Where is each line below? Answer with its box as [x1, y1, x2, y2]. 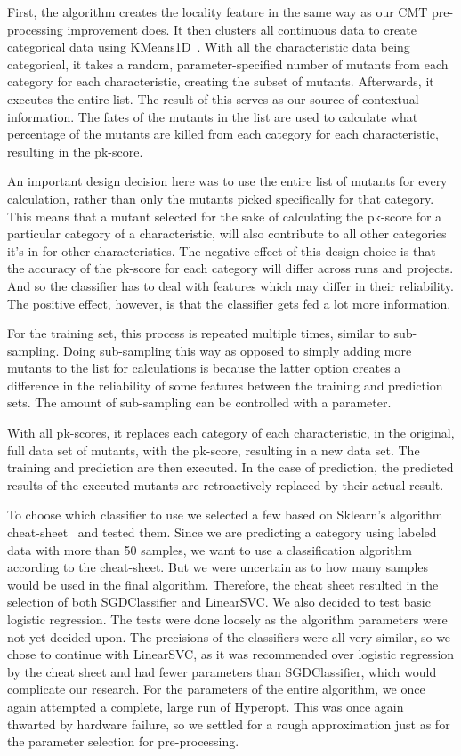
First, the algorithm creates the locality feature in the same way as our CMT [7, 3, 428, 20]
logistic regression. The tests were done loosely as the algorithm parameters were [7, 610, 448, 628]
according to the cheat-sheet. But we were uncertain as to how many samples [7, 558, 429, 576]
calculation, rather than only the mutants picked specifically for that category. [7, 189, 434, 207]
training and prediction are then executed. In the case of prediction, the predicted [7, 458, 454, 477]
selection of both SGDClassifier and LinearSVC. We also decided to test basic [7, 592, 431, 611]
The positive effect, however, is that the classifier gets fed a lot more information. [7, 294, 451, 312]
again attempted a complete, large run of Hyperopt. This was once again [7, 696, 404, 715]
